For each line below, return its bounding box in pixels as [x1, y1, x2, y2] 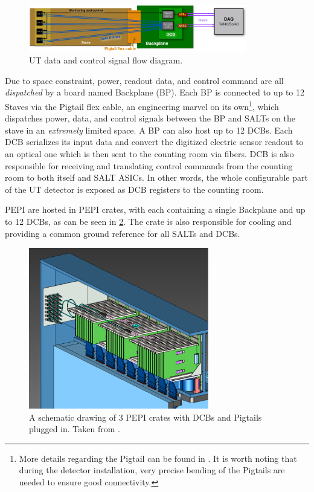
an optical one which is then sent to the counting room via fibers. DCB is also [5, 147, 294, 160]
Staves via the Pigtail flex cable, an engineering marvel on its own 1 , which [5, 98, 279, 112]
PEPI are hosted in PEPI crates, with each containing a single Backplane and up [5, 203, 306, 216]
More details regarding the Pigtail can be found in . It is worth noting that [19, 452, 297, 464]
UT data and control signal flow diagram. [29, 54, 183, 66]
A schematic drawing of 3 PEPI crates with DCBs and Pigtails [29, 410, 262, 423]
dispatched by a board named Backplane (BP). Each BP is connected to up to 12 [5, 86, 305, 99]
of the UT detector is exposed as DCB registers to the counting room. [5, 183, 264, 195]
